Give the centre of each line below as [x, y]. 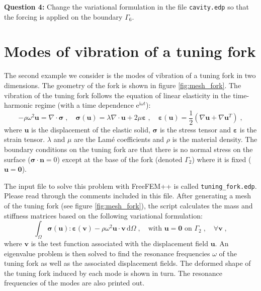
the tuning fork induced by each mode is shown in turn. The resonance [113, 273]
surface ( [17, 159]
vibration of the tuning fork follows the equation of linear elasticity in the [117, 95]
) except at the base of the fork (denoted [120, 159]
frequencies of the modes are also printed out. [74, 283]
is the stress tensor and [195, 129]
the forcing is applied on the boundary [63, 16]
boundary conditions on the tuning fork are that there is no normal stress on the [128, 149]
